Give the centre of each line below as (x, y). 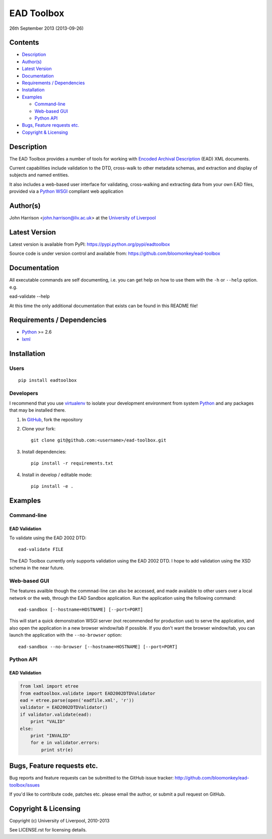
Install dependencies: (44, 452)
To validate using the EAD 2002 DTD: (48, 538)
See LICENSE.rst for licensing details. (48, 830)
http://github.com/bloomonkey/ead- (212, 778)
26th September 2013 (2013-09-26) (47, 28)
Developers (24, 393)
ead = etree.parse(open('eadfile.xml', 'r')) (77, 700)
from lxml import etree (49, 686)
